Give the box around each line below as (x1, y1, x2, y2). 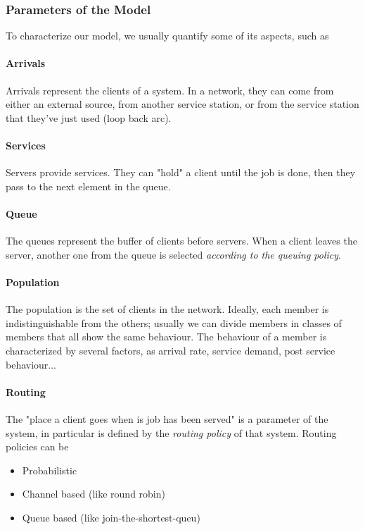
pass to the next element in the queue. (6, 178, 171, 193)
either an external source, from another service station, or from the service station (6, 97, 359, 111)
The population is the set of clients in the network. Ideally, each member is (6, 302, 329, 316)
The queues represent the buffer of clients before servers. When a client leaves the (6, 233, 357, 248)
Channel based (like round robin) (22, 486, 165, 501)
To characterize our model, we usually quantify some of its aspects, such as (6, 28, 329, 43)
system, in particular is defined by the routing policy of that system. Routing (6, 425, 337, 440)
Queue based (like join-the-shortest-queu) (22, 510, 200, 524)
